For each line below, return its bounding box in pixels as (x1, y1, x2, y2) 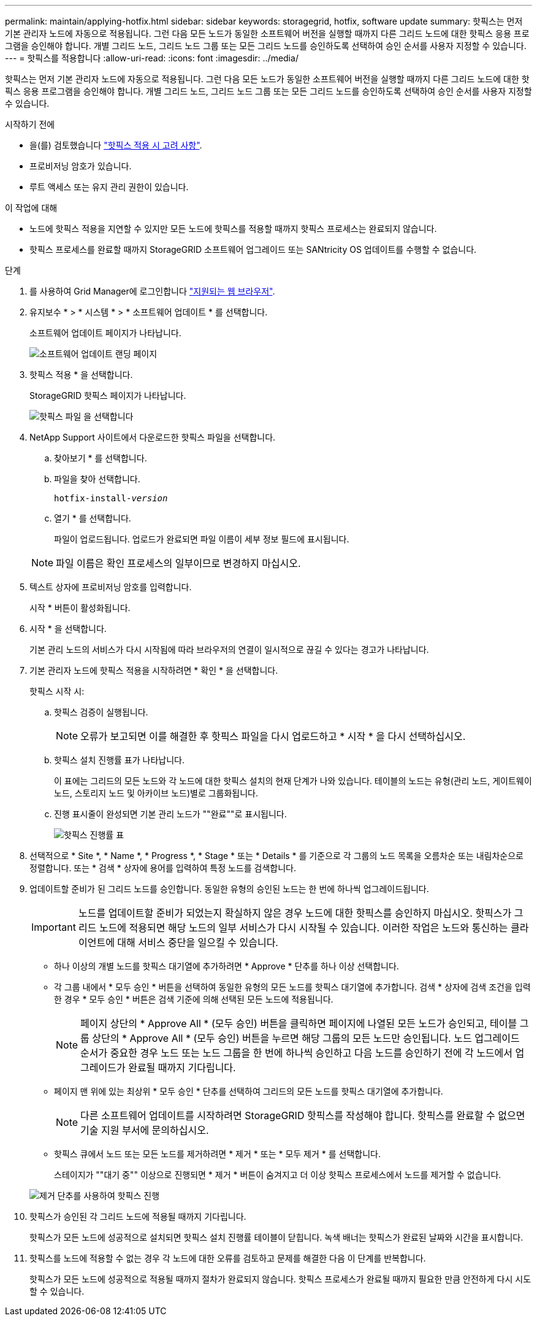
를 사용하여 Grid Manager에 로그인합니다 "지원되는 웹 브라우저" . (29, 286, 275, 296)
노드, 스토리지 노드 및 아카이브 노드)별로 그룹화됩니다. (54, 788, 259, 798)
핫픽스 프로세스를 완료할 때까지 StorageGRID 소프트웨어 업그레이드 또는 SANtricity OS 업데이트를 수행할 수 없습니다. (29, 244, 477, 255)
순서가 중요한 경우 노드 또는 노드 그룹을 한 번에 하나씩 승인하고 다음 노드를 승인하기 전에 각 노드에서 (80, 1047, 513, 1059)
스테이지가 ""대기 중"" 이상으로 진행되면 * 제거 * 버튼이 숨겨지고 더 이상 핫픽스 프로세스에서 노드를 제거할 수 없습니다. (54, 1169, 501, 1180)
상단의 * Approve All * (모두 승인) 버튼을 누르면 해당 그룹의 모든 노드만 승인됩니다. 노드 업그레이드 (92, 1032, 520, 1044)
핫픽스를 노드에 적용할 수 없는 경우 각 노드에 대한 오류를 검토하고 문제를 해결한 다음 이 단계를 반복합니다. (29, 1253, 426, 1263)
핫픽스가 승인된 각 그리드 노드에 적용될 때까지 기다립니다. (29, 1211, 246, 1222)
